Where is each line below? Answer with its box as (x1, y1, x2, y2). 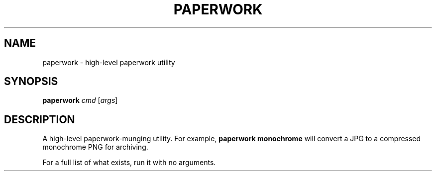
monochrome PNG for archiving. (42, 143, 148, 152)
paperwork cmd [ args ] (42, 96, 118, 105)
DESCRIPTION (4, 113, 75, 126)
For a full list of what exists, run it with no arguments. (42, 158, 216, 167)
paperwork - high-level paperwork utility (42, 58, 175, 67)
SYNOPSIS (4, 75, 58, 88)
